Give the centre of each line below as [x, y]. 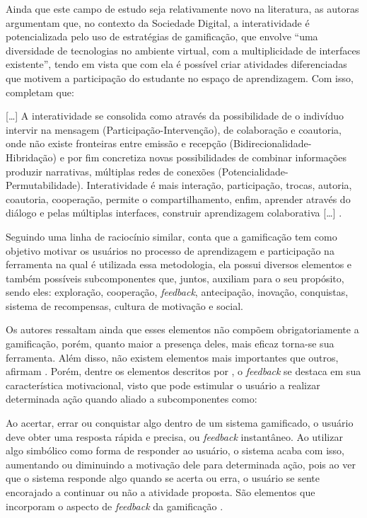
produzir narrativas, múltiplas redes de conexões [110, 171]
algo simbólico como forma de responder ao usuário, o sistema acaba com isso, [175, 450]
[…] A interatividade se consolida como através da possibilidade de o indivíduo [175, 116]
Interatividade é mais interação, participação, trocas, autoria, [219, 185]
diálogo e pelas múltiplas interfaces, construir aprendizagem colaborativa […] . [174, 213]
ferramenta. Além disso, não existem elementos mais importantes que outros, [172, 357]
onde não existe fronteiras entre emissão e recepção [116, 143]
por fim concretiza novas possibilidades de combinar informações [207, 157]
